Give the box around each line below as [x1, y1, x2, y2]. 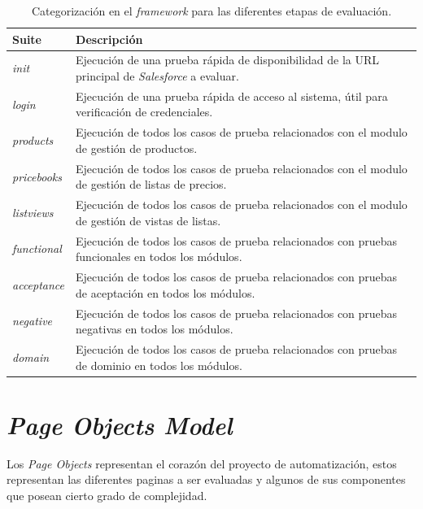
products [12, 132, 54, 149]
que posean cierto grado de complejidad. [7, 486, 207, 503]
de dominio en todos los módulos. [76, 356, 242, 373]
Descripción [76, 30, 143, 47]
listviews [12, 203, 54, 220]
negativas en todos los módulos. [76, 320, 233, 337]
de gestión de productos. [76, 139, 198, 156]
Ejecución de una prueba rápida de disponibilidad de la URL [76, 51, 380, 68]
